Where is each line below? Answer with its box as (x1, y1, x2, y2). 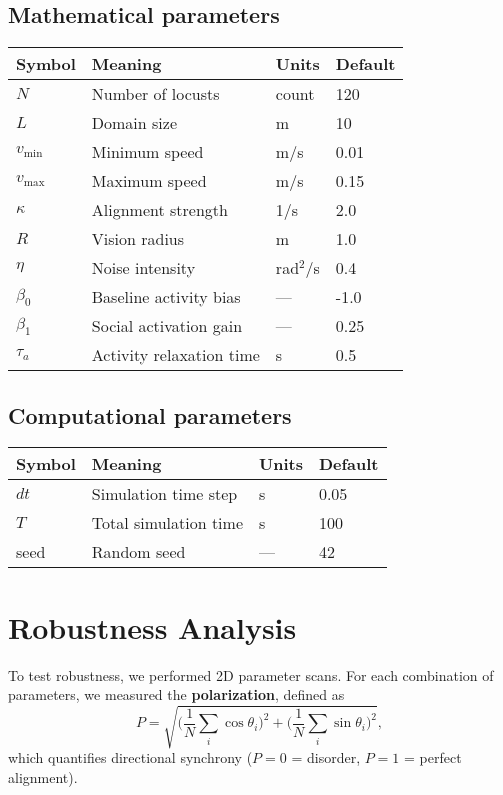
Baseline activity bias (91, 285, 241, 309)
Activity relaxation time (91, 343, 260, 367)
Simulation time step (91, 482, 238, 506)
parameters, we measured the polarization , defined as (8, 684, 345, 705)
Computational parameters (8, 399, 292, 430)
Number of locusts (91, 82, 220, 106)
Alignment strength (91, 198, 228, 222)
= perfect (404, 747, 462, 768)
